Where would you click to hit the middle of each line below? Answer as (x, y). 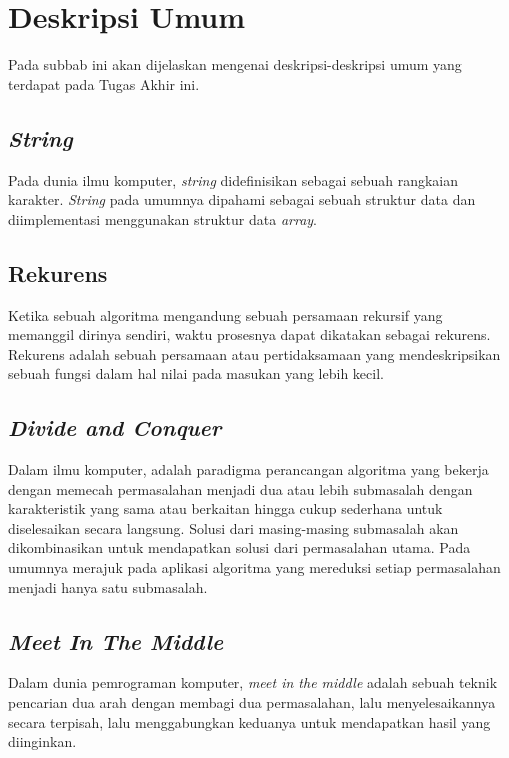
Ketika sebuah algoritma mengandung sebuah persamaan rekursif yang (225, 314)
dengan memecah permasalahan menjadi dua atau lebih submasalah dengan (240, 488)
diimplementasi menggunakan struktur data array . (162, 218)
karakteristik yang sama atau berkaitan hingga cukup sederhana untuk (225, 508)
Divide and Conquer (115, 427)
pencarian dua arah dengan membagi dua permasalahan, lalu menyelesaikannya (252, 702)
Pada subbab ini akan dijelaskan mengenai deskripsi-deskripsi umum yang (235, 64)
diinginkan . (42, 741)
